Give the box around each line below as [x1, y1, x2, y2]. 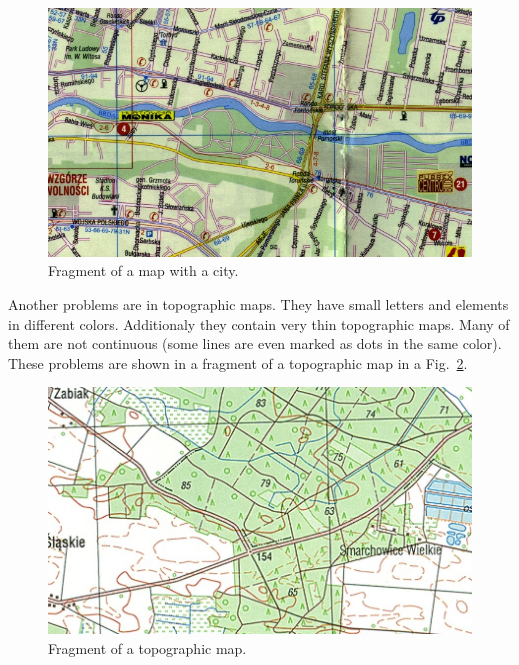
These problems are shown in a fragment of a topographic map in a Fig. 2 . [8, 352, 468, 373]
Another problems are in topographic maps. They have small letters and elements [8, 294, 509, 315]
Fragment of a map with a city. [48, 260, 239, 281]
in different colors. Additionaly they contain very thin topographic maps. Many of [8, 313, 510, 334]
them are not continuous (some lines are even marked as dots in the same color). [8, 333, 502, 354]
